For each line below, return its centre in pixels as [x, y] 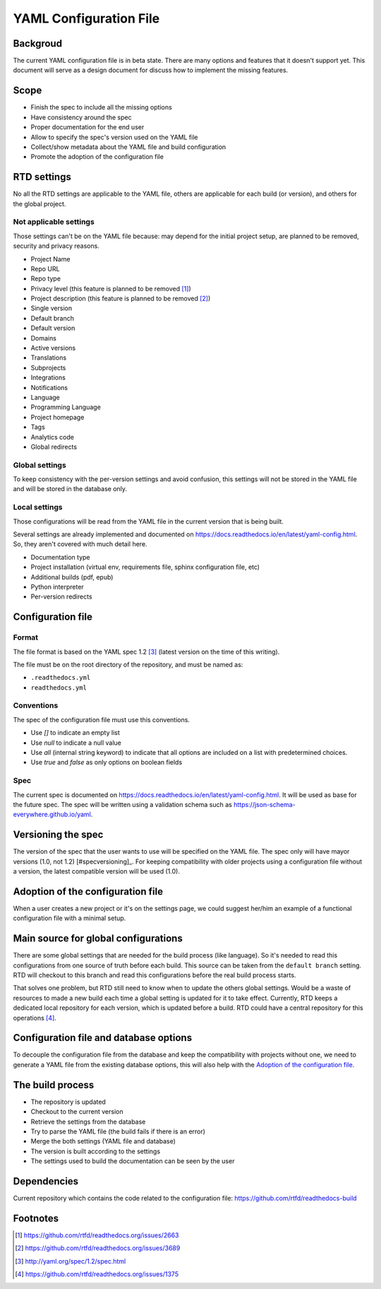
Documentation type [61, 557]
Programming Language [66, 407]
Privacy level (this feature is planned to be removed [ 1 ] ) [111, 288]
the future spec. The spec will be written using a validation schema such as [122, 804]
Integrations [48, 377]
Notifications [49, 387]
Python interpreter [57, 587]
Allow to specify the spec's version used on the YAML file [114, 137]
